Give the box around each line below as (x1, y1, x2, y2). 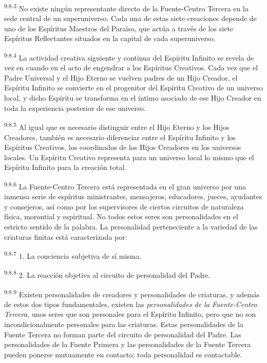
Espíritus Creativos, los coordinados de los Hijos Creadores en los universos (4, 142, 241, 152)
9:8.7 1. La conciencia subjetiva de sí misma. (4, 249, 142, 261)
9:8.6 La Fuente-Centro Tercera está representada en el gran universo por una (4, 179, 246, 192)
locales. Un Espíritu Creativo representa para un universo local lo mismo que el (4, 151, 254, 162)
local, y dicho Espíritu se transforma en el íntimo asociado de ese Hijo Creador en (4, 92, 261, 103)
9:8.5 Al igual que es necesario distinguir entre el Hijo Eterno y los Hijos (4, 120, 230, 132)
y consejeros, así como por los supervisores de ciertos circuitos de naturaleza (4, 201, 244, 212)
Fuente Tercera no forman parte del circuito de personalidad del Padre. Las (4, 329, 241, 339)
